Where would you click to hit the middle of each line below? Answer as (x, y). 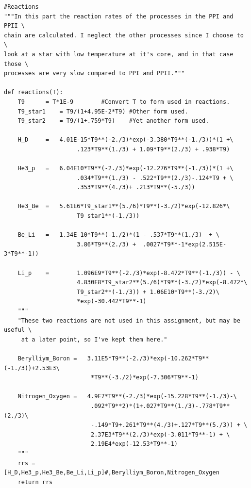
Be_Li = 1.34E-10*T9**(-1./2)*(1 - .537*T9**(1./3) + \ (118, 235)
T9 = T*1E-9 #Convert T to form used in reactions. (124, 102)
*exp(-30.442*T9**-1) (112, 301)
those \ (16, 64)
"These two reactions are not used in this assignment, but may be (129, 320)
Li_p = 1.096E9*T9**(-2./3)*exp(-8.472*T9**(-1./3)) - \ (129, 273)
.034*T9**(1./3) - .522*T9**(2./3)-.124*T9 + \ (155, 178)
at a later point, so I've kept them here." (94, 339)
